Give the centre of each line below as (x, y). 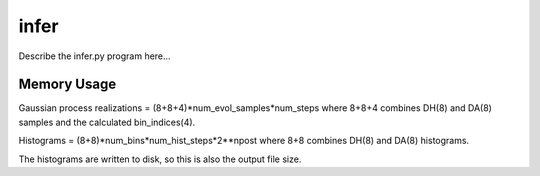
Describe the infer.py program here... (94, 56)
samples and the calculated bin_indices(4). (107, 122)
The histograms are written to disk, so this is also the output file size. (160, 159)
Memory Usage (67, 84)
